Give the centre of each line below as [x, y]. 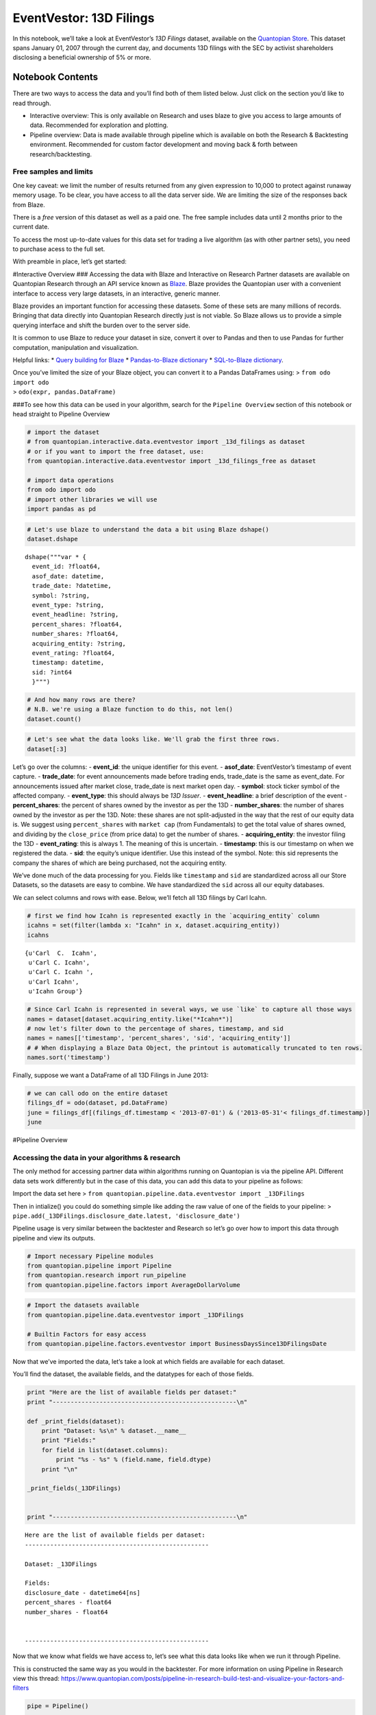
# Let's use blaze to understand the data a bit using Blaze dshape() [148, 529]
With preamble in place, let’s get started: [70, 261]
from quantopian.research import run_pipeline [106, 1275]
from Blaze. [29, 204]
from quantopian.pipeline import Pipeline [99, 1266]
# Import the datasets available [83, 1305]
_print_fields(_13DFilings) [74, 1488]
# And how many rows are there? [82, 700]
